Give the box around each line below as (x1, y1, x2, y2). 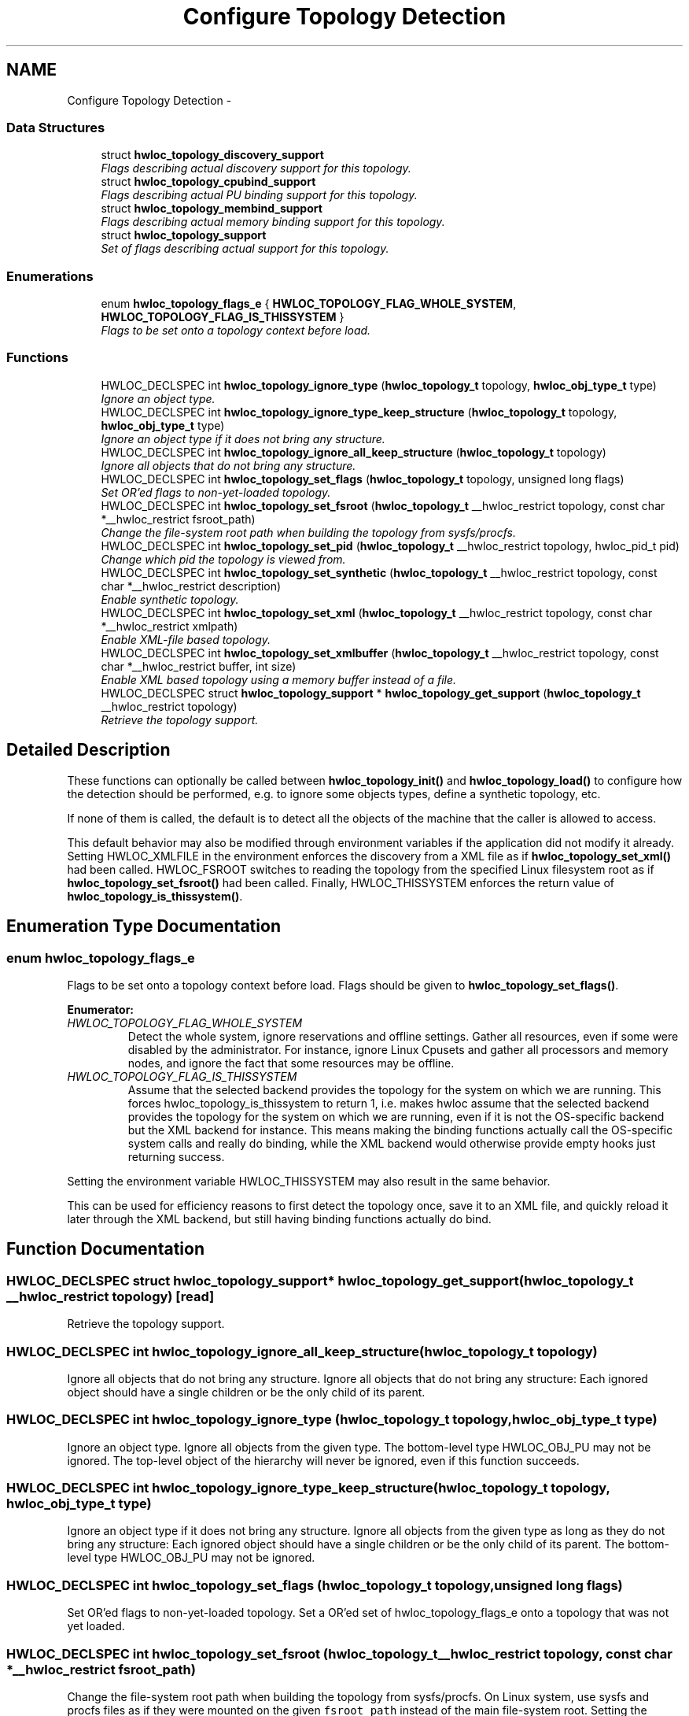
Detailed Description (6, 740, 171, 760)
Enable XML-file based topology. (101, 632, 271, 646)
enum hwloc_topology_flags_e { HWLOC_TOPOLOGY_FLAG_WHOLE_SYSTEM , (101, 297, 517, 311)
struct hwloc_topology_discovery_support (101, 148, 324, 162)
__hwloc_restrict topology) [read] (6, 1288, 215, 1304)
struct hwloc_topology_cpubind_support (101, 175, 316, 189)
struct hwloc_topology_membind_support (101, 202, 322, 216)
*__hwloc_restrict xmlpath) (101, 619, 238, 633)
